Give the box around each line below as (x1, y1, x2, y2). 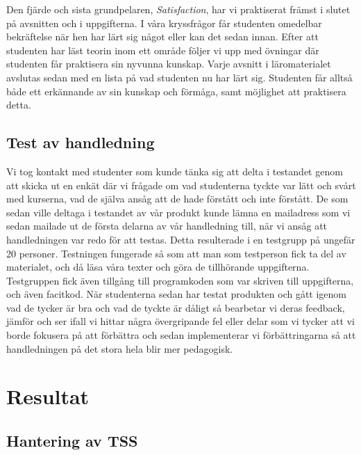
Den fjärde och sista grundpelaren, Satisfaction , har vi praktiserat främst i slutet (6, 2, 351, 16)
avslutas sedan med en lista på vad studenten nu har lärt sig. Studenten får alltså (6, 70, 353, 84)
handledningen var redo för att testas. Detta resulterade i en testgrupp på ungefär (6, 232, 355, 246)
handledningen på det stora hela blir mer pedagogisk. (6, 341, 233, 356)
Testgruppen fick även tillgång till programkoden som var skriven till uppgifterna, (6, 273, 354, 287)
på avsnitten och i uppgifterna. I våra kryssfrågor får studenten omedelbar (6, 15, 322, 30)
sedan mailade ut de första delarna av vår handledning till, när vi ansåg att (6, 218, 328, 233)
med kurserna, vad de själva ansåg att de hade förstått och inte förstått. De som (6, 191, 349, 206)
